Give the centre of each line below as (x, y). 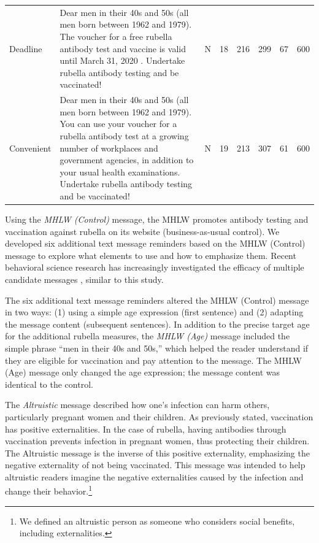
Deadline (26, 48)
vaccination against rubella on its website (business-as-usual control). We (142, 231)
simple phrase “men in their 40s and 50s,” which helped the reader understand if (157, 348)
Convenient (30, 148)
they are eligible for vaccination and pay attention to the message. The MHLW (153, 360)
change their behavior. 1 (49, 490)
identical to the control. (49, 384)
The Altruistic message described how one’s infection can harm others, (137, 405)
